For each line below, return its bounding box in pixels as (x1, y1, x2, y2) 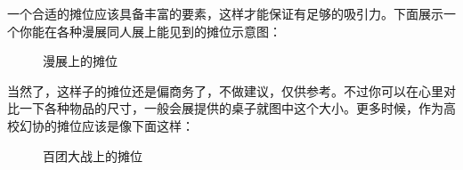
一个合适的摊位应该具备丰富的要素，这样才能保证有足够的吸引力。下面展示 (7, 4, 443, 22)
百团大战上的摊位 (43, 146, 142, 165)
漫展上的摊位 (43, 52, 118, 70)
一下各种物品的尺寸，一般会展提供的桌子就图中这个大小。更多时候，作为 (19, 99, 443, 117)
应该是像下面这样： (81, 116, 194, 134)
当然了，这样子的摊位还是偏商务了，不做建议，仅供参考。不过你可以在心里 (7, 81, 443, 100)
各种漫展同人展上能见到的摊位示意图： (56, 21, 281, 40)
